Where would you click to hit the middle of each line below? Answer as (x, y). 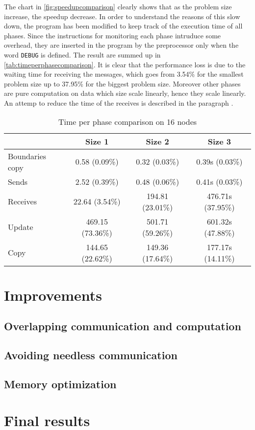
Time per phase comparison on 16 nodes (127, 121)
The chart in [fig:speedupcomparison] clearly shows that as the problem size (118, 6)
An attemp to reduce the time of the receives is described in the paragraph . (119, 103)
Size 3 (219, 141)
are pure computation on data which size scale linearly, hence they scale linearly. (125, 93)
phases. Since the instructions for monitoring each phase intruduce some (113, 35)
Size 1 (97, 141)
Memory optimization (60, 384)
